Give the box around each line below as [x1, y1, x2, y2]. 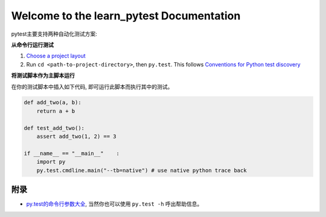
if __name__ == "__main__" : [24, 150, 120, 157]
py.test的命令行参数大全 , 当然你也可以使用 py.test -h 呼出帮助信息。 [26, 200, 203, 208]
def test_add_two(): [24, 125, 85, 131]
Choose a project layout [26, 52, 86, 60]
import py [36, 158, 66, 166]
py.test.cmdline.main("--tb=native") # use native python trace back [36, 167, 247, 173]
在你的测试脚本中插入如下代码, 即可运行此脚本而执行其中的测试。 [11, 83, 173, 90]
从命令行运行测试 [11, 41, 54, 48]
